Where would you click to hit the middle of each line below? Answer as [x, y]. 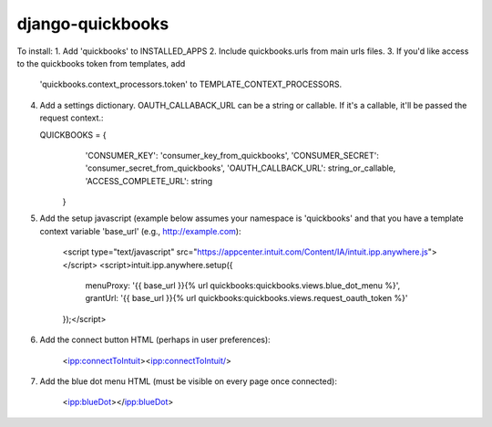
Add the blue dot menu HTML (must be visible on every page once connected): [188, 381]
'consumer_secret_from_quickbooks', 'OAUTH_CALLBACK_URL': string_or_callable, [241, 168]
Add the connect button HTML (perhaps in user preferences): [155, 340]
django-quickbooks [93, 24]
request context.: [72, 118]
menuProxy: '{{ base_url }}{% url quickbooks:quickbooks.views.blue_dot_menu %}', [243, 286]
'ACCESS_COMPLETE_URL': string [149, 181]
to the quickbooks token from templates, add [101, 63]
